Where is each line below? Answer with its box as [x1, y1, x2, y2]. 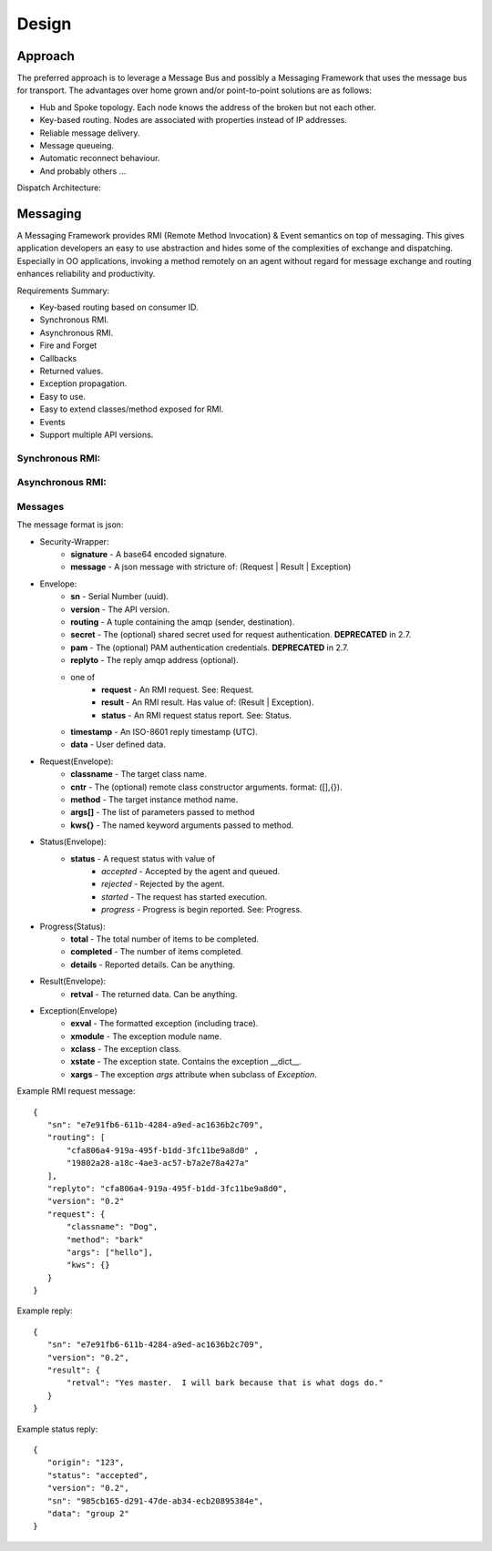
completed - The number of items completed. [70, 946, 243, 957]
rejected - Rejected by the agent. [101, 879, 225, 890]
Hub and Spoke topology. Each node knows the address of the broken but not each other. [39, 101, 377, 113]
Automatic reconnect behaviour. [39, 153, 160, 164]
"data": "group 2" [46, 1508, 129, 1518]
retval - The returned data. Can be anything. [70, 988, 238, 999]
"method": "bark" [67, 1234, 144, 1245]
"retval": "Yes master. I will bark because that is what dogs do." [67, 1378, 384, 1388]
